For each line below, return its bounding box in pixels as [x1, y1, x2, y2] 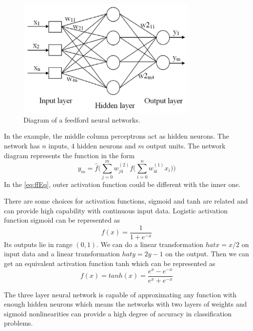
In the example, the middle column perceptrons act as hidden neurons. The [4, 131, 229, 141]
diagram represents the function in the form [4, 150, 135, 160]
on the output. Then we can [165, 248, 249, 259]
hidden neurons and [77, 141, 136, 151]
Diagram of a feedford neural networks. [23, 114, 140, 124]
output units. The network [146, 141, 226, 151]
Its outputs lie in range [4, 239, 73, 249]
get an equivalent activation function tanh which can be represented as [4, 258, 215, 268]
